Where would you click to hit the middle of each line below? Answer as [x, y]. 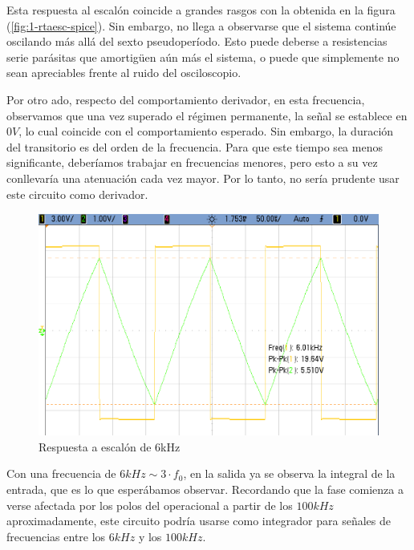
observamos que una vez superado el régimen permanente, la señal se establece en [207, 115]
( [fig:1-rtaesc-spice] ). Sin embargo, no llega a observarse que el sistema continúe [201, 25]
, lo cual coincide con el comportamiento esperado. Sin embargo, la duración [206, 131]
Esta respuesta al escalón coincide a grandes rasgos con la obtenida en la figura [201, 10]
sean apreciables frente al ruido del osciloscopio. [124, 73]
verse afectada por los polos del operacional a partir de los [150, 505]
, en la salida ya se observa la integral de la [289, 473]
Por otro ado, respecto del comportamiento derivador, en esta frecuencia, [186, 99]
